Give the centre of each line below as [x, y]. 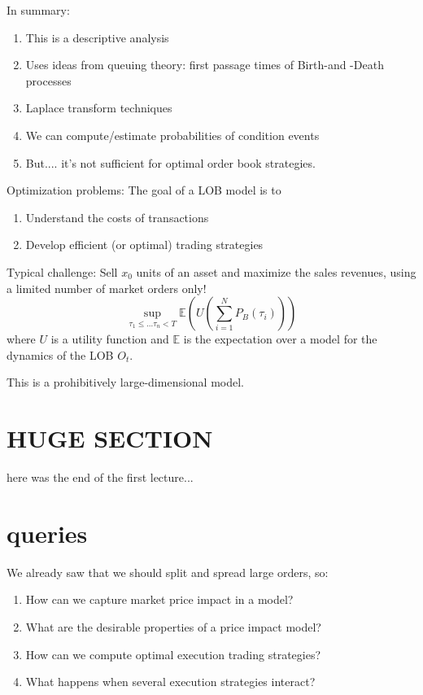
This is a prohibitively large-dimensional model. [125, 382]
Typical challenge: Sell [62, 271]
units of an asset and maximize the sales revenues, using [276, 271]
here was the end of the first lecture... [100, 477]
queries [47, 533]
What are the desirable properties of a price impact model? [173, 626]
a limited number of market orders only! [107, 288]
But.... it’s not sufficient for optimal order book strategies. [170, 162]
